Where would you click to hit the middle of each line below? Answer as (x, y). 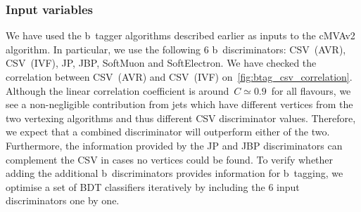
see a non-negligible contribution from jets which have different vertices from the (179, 104)
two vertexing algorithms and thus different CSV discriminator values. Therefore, (181, 118)
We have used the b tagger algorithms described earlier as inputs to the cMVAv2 (180, 35)
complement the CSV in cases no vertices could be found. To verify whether (170, 159)
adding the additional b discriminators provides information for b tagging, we (175, 173)
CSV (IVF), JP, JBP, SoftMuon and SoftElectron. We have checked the (161, 63)
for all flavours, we (311, 90)
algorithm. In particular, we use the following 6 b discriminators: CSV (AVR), (176, 49)
